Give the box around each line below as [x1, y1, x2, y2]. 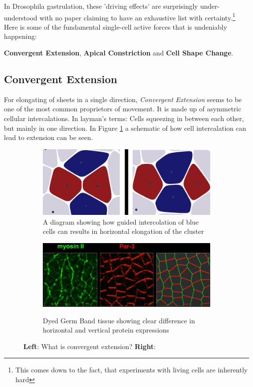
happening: [4, 31, 37, 41]
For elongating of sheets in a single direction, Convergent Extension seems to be [4, 94, 242, 104]
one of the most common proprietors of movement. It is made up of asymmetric [4, 104, 241, 114]
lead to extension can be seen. [4, 132, 93, 142]
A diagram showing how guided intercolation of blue [43, 216, 199, 227]
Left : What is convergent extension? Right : [23, 341, 156, 351]
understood [4, 12, 37, 22]
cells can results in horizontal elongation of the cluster [43, 226, 204, 236]
